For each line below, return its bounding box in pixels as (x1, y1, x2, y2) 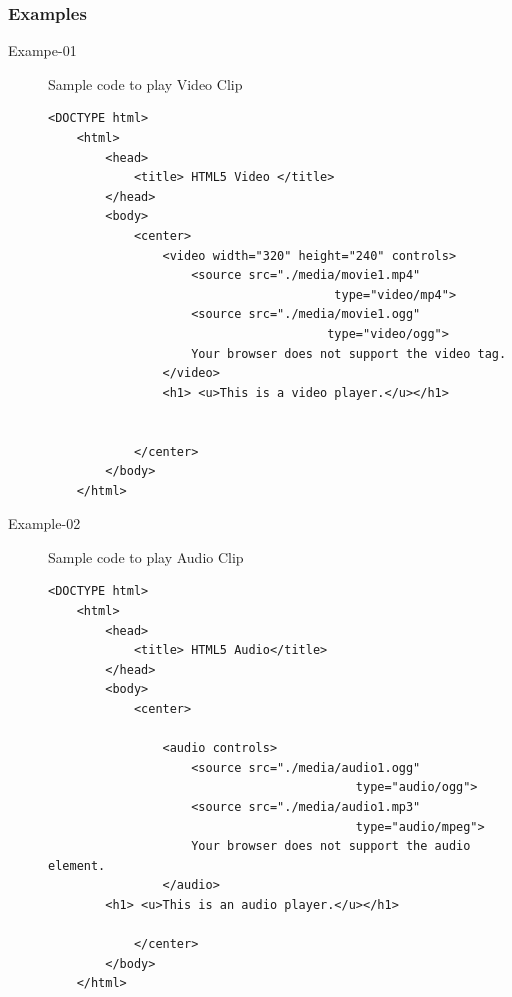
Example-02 (8, 513, 81, 534)
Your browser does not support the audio (191, 839, 471, 854)
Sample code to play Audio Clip (48, 546, 244, 567)
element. (48, 858, 106, 873)
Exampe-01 (8, 40, 77, 61)
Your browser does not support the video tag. (191, 346, 507, 361)
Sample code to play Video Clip (48, 73, 243, 94)
